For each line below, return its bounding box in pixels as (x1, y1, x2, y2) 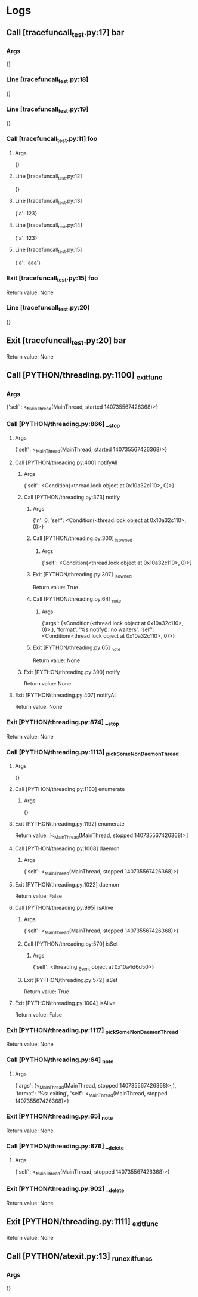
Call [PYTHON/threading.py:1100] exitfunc (6, 370, 163, 382)
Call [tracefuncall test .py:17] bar (6, 27, 125, 39)
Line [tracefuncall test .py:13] (14, 197, 82, 206)
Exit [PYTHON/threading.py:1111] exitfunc (6, 1216, 159, 1228)
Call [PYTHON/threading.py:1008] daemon (14, 845, 120, 852)
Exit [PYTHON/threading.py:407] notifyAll (14, 691, 117, 699)
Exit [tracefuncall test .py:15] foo (6, 274, 98, 283)
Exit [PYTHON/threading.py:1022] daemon (14, 881, 119, 888)
